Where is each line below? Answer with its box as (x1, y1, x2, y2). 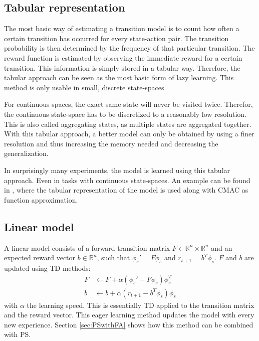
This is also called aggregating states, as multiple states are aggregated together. (4, 118, 251, 129)
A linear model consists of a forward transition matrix (4, 242, 170, 253)
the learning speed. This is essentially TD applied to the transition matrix (27, 299, 254, 310)
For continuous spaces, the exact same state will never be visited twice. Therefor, (4, 99, 253, 109)
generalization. (4, 148, 49, 158)
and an (211, 242, 232, 253)
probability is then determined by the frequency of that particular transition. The (4, 43, 255, 53)
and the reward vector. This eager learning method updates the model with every (4, 309, 254, 320)
